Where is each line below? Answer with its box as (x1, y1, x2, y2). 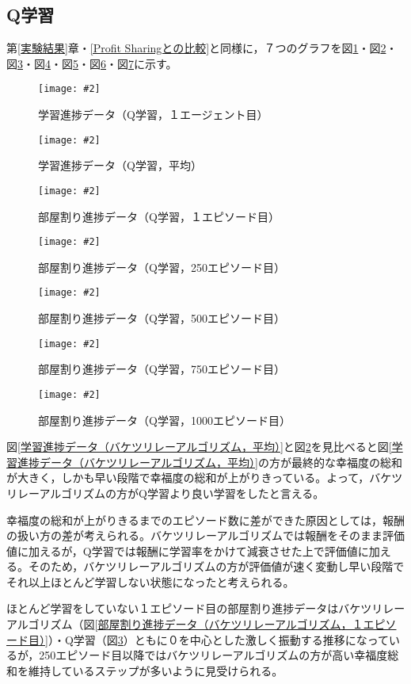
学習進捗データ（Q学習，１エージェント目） (38, 106, 268, 123)
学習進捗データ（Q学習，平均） (38, 157, 202, 174)
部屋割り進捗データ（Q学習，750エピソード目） (38, 361, 285, 377)
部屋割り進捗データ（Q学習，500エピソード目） (38, 310, 285, 327)
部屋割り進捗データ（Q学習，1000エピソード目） (38, 411, 291, 428)
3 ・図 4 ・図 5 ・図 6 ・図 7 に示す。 (17, 55, 177, 71)
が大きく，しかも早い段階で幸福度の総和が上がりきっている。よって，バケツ (6, 469, 403, 486)
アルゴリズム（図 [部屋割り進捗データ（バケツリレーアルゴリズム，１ (6, 616, 363, 632)
